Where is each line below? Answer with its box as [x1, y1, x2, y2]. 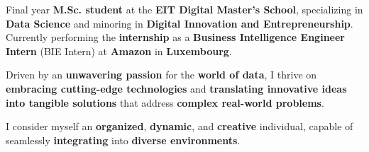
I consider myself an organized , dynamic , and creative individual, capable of [6, 119, 353, 134]
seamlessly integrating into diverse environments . [6, 132, 241, 147]
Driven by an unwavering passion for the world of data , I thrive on [6, 67, 317, 82]
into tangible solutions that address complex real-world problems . [6, 95, 324, 110]
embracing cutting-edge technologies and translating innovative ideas [6, 81, 347, 95]
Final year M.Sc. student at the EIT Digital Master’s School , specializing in [6, 2, 363, 16]
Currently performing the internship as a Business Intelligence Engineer [6, 30, 345, 45]
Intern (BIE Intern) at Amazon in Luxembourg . [6, 43, 232, 58]
